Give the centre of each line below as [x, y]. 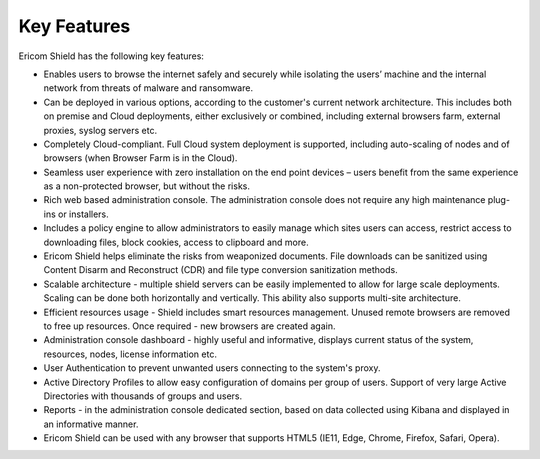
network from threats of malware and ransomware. [148, 88]
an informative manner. [91, 424]
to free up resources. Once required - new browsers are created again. [189, 326]
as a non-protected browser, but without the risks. [146, 186]
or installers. [83, 214]
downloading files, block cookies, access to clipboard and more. [176, 242]
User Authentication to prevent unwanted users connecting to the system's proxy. [212, 368]
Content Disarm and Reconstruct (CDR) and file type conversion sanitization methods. [221, 270]
